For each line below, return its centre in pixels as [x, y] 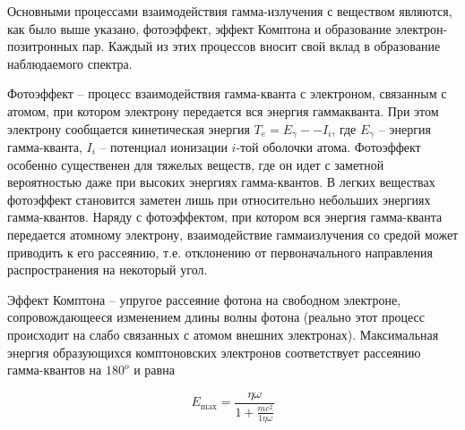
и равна [154, 370]
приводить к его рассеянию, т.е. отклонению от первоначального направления [220, 252]
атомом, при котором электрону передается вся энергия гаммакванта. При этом [223, 110]
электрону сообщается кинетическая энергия [129, 128]
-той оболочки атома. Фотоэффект [328, 147]
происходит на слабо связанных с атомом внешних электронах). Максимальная [223, 334]
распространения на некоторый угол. [108, 270]
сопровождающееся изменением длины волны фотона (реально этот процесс [216, 317]
